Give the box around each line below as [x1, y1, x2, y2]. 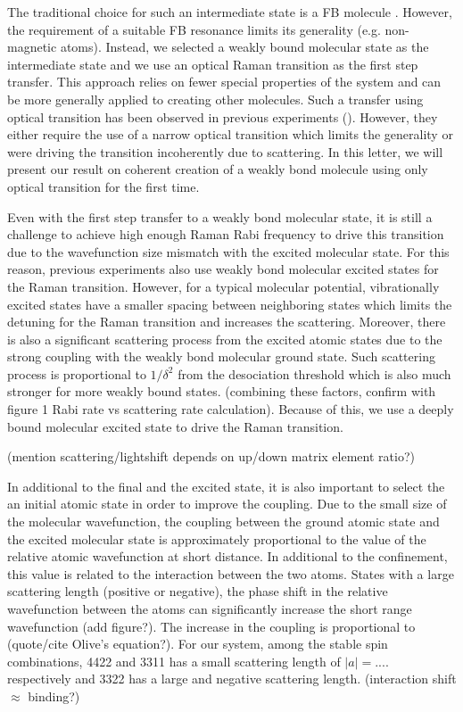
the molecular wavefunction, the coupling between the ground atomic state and [7, 512, 440, 531]
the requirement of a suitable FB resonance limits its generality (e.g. [7, 20, 381, 38]
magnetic [7, 37, 57, 56]
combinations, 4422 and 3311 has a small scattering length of [7, 651, 341, 670]
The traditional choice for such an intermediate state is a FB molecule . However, [7, 3, 452, 21]
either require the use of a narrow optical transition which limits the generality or [7, 125, 453, 144]
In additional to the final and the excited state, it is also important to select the [7, 476, 445, 495]
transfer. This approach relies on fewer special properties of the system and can [7, 72, 442, 91]
